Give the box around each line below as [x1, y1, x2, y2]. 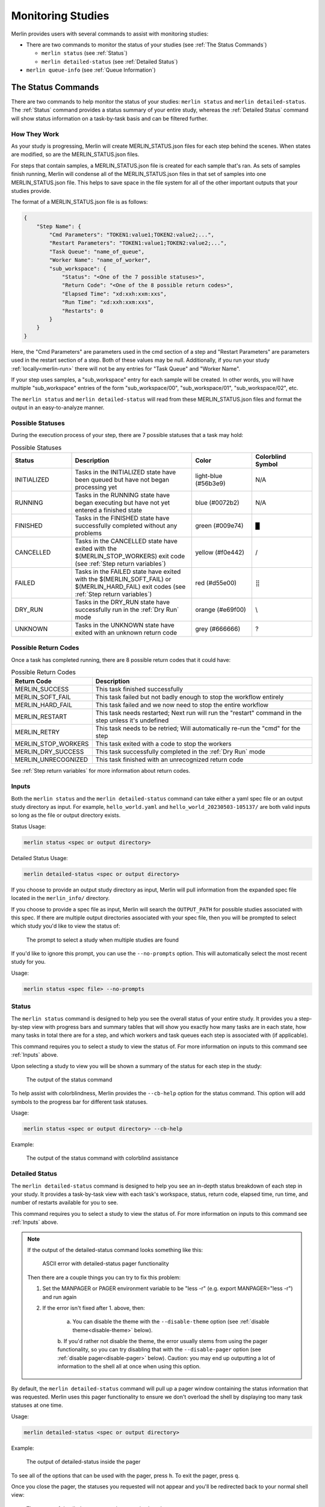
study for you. [11, 958, 46, 966]
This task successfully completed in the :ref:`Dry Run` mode [95, 747, 266, 756]
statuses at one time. [11, 1402, 63, 1409]
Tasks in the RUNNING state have [75, 491, 170, 499]
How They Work [11, 130, 60, 138]
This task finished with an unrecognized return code [95, 755, 244, 764]
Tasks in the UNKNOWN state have [75, 621, 175, 629]
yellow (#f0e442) [195, 548, 245, 556]
